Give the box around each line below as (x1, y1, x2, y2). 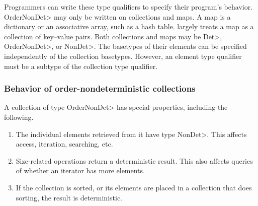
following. (4, 111, 34, 122)
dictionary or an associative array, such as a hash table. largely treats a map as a (4, 21, 254, 32)
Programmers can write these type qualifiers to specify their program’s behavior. (4, 2, 253, 12)
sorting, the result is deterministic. (16, 192, 123, 202)
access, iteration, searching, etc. (16, 139, 113, 149)
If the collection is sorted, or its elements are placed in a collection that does (16, 182, 252, 192)
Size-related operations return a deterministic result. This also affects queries (16, 155, 253, 166)
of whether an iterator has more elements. (16, 165, 145, 176)
